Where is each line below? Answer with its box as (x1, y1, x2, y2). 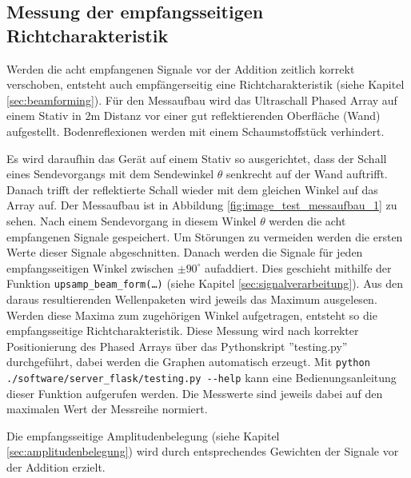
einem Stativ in (6, 107, 82, 124)
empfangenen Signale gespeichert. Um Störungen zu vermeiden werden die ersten (6, 228, 403, 245)
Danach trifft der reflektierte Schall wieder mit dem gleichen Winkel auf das (6, 181, 378, 197)
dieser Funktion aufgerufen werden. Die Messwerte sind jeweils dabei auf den (6, 384, 383, 401)
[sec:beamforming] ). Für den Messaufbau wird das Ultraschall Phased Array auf (6, 91, 397, 108)
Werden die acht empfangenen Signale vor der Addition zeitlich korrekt (6, 60, 355, 77)
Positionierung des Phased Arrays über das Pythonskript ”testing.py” (6, 337, 348, 354)
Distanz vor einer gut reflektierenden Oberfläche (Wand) (103, 107, 381, 124)
